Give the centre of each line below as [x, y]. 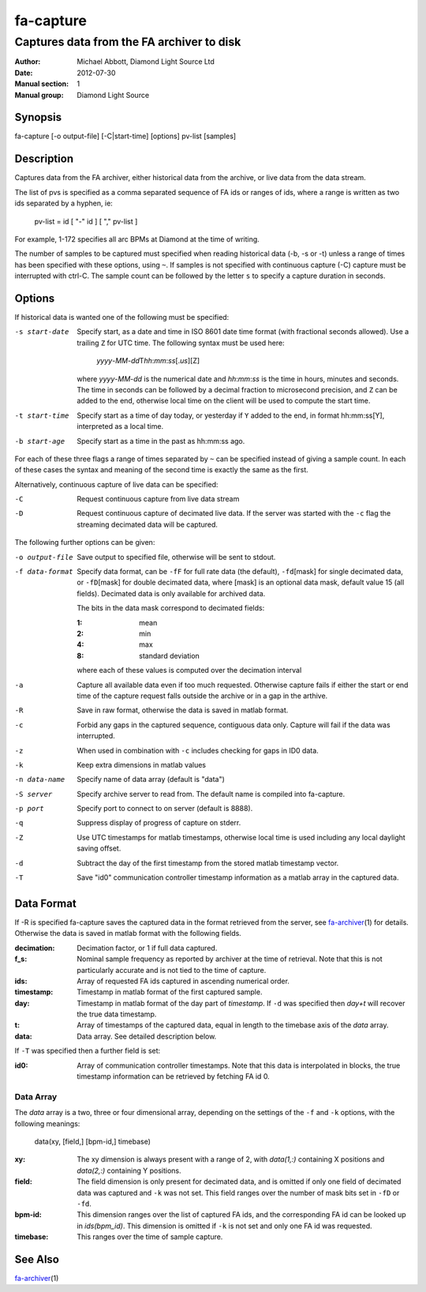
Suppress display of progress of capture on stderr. [159, 823]
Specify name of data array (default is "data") [151, 779]
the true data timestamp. [117, 1014]
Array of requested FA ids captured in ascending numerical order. [183, 981]
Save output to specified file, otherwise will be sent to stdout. [176, 557]
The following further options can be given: [85, 543]
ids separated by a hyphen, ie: [64, 203]
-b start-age [40, 441]
